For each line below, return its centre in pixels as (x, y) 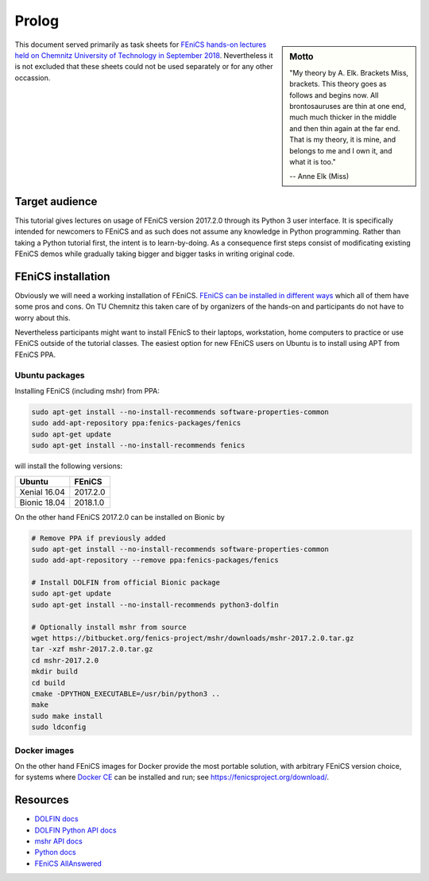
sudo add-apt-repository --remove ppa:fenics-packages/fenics (155, 560)
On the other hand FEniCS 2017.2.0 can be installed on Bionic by (120, 517)
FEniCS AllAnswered (68, 864)
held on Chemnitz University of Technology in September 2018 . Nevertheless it (144, 55)
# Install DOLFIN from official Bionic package (126, 583)
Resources (42, 800)
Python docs (55, 852)
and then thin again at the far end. (345, 128)
